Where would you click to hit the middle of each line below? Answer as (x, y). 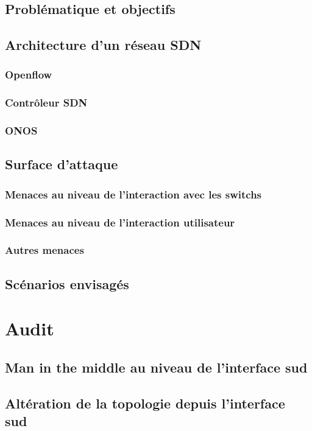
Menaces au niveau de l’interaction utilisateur (120, 222)
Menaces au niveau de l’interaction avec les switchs (133, 194)
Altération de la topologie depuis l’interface (145, 403)
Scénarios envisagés (67, 283)
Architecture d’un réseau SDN (103, 45)
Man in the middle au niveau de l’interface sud (156, 367)
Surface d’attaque (62, 164)
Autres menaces (44, 250)
